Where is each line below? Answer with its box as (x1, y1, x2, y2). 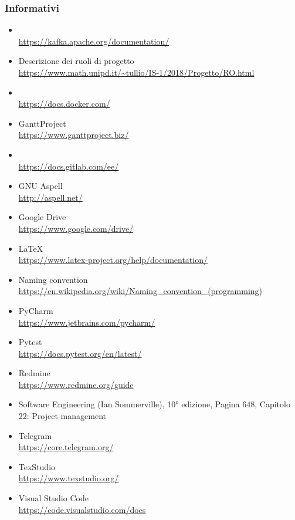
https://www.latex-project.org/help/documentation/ (18, 254, 208, 266)
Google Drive (18, 211, 66, 223)
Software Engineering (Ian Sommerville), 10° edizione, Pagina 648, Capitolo (18, 398, 290, 410)
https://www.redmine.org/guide (18, 378, 134, 390)
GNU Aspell (18, 180, 63, 192)
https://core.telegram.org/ (18, 441, 114, 453)
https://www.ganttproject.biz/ (18, 129, 129, 141)
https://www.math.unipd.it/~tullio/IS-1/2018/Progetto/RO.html (18, 66, 255, 78)
